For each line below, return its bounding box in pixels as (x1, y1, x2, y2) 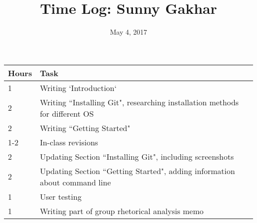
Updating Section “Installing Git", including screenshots (40, 150, 234, 162)
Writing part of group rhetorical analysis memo (40, 205, 204, 217)
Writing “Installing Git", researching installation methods (40, 96, 239, 108)
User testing (40, 190, 82, 202)
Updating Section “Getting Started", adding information (40, 165, 235, 177)
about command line (40, 176, 111, 188)
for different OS (40, 107, 94, 119)
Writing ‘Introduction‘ (40, 82, 117, 93)
